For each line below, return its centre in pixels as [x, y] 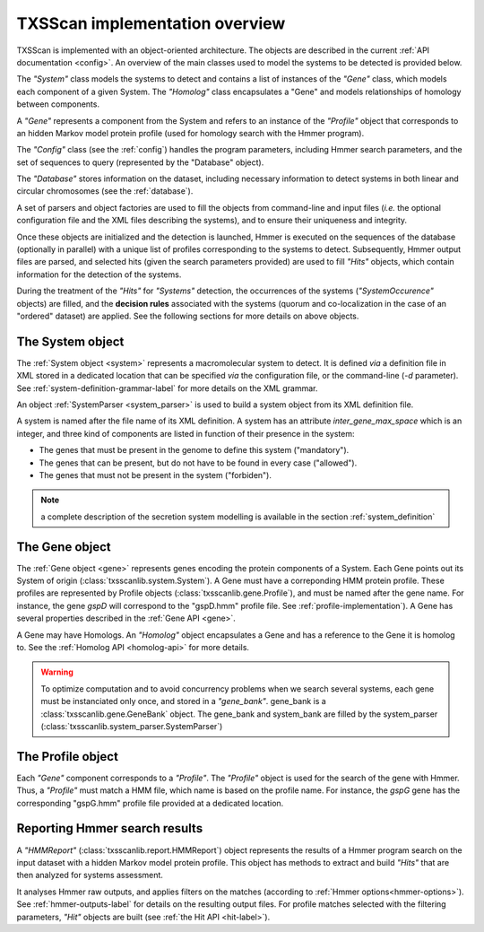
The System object [70, 341]
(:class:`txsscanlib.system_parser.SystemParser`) [132, 726]
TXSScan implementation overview [151, 23]
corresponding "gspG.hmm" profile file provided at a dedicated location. [150, 803]
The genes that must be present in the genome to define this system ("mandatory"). [194, 450]
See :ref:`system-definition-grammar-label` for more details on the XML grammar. [167, 388]
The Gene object [64, 547]
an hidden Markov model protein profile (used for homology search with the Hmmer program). [190, 133]
